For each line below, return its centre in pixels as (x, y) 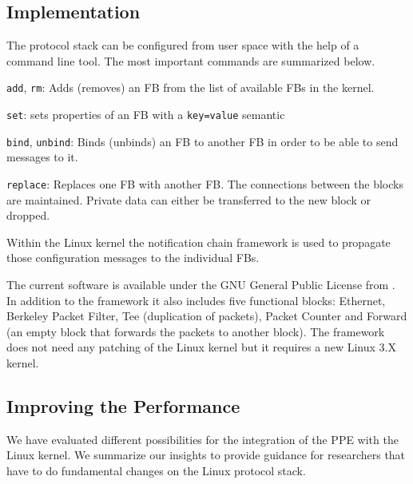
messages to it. (42, 157)
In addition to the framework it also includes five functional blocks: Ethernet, (196, 300)
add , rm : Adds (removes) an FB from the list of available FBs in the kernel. (191, 87)
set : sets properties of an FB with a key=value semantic (146, 115)
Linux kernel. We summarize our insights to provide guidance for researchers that (206, 455)
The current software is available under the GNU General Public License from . (201, 284)
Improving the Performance (123, 405)
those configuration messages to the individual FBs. (133, 258)
